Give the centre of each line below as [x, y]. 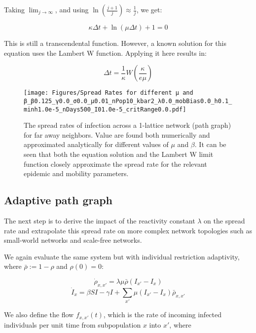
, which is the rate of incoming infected [163, 314]
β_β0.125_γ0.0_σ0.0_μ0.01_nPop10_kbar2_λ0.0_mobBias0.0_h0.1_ [128, 101]
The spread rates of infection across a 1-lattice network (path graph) [128, 125]
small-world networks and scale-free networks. [73, 240]
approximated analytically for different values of [96, 144]
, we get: [149, 9]
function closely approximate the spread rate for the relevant [115, 164]
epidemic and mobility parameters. [76, 173]
